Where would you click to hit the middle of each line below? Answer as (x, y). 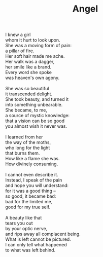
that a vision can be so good (35, 121)
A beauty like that (24, 218)
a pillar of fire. (20, 51)
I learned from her (24, 137)
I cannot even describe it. (32, 175)
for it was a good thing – (30, 191)
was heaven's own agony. (32, 78)
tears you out (19, 223)
